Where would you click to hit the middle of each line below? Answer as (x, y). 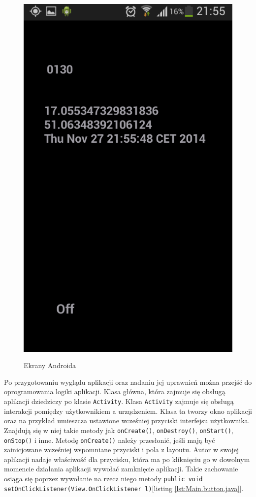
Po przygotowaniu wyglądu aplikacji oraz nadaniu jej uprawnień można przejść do (128, 382)
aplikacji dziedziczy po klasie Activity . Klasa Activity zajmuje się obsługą (119, 401)
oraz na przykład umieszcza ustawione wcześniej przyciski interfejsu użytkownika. (127, 420)
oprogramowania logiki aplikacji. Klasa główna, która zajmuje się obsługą (115, 391)
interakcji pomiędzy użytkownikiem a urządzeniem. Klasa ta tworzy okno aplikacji (128, 411)
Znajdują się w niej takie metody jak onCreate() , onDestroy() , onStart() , (119, 430)
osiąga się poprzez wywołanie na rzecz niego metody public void (103, 478)
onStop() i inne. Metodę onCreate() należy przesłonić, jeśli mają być (110, 440)
